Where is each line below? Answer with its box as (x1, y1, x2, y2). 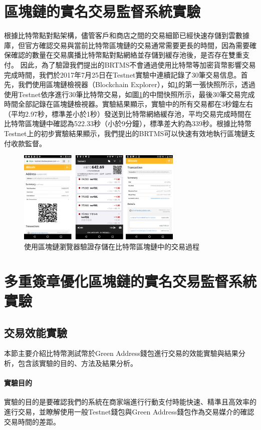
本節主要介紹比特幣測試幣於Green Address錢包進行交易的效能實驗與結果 (4, 348, 238, 358)
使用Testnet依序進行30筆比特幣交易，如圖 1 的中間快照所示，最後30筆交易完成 (4, 89, 255, 99)
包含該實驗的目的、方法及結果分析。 (18, 357, 137, 368)
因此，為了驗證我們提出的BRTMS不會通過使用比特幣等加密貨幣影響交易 (20, 59, 256, 70)
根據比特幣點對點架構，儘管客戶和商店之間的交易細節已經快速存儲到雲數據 (4, 30, 249, 41)
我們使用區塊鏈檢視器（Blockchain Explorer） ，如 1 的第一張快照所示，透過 (18, 79, 255, 90)
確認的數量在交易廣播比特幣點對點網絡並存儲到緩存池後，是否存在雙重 (11, 50, 242, 60)
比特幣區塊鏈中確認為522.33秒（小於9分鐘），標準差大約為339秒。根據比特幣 (4, 118, 251, 129)
